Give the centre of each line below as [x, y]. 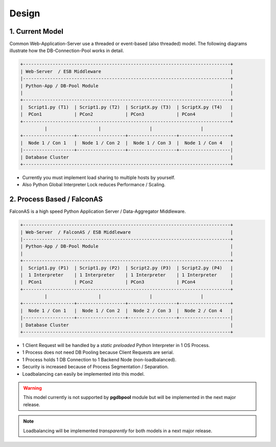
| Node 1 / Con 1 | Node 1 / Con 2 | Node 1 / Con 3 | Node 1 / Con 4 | [127, 143]
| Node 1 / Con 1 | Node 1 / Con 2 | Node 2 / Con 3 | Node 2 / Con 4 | [127, 311]
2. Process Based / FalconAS [56, 199]
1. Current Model [36, 31]
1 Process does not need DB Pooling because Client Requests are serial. [98, 353]
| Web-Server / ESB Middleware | [127, 71]
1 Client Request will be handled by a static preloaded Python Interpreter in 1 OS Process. [116, 345]
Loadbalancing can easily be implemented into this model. [84, 374]
